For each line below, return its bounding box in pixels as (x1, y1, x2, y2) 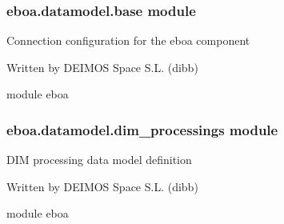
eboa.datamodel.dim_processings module (6, 119, 278, 139)
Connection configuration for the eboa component (6, 32, 250, 49)
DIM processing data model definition (6, 151, 192, 168)
